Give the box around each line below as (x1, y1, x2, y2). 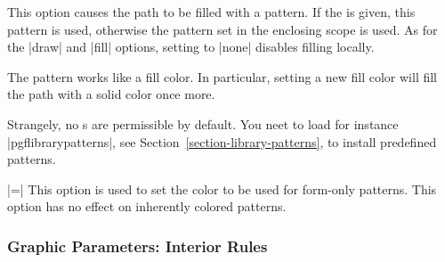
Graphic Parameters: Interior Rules (7, 234, 268, 257)
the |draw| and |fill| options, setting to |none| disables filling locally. (7, 37, 375, 56)
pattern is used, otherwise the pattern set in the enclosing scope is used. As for (7, 20, 438, 38)
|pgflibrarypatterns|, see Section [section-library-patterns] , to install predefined (7, 132, 437, 151)
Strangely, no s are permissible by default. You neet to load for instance (7, 114, 399, 133)
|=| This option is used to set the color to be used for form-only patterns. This (7, 179, 437, 198)
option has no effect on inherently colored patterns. (7, 197, 287, 216)
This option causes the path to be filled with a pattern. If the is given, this (7, 3, 416, 20)
